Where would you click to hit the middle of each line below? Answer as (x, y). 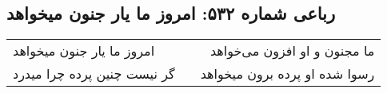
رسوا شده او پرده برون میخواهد (287, 74)
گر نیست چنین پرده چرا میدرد (94, 74)
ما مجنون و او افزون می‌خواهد (292, 51)
